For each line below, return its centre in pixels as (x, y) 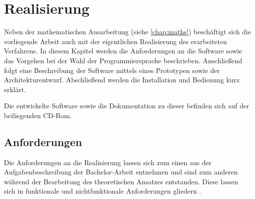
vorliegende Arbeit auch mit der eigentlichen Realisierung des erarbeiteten (116, 41)
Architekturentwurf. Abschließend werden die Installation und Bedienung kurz (122, 80)
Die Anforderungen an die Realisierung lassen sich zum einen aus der (108, 162)
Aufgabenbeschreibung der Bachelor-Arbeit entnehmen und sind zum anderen (121, 172)
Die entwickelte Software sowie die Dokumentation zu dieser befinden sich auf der (127, 106)
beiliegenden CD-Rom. (38, 115)
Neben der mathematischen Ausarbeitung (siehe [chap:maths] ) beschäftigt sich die (127, 32)
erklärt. (15, 89)
